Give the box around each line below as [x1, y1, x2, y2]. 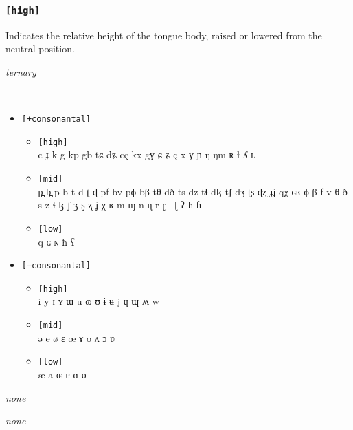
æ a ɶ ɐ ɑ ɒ [38, 367, 87, 381]
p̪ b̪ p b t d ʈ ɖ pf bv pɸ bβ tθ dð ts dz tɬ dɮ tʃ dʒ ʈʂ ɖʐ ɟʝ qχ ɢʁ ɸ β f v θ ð [38, 184, 348, 198]
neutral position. [5, 41, 75, 56]
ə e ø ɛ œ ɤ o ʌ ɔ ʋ [38, 330, 115, 345]
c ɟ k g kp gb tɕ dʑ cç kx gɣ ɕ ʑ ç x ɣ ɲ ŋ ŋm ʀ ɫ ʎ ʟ [38, 147, 255, 162]
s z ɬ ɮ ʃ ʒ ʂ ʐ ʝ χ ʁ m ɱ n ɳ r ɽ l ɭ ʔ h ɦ [38, 197, 201, 212]
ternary [5, 64, 36, 78]
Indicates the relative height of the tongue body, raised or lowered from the [5, 28, 322, 42]
